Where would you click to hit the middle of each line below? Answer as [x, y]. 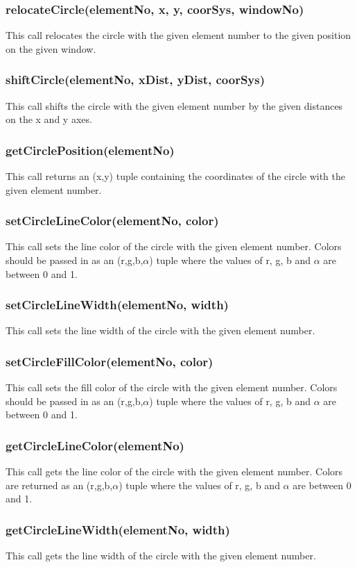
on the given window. [51, 48]
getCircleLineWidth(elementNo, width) [118, 529]
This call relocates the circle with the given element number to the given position [178, 35]
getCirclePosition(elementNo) [90, 150]
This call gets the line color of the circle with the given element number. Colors [174, 471]
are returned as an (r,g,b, [59, 485]
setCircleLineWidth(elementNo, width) [117, 305]
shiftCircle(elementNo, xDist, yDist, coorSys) [136, 80]
